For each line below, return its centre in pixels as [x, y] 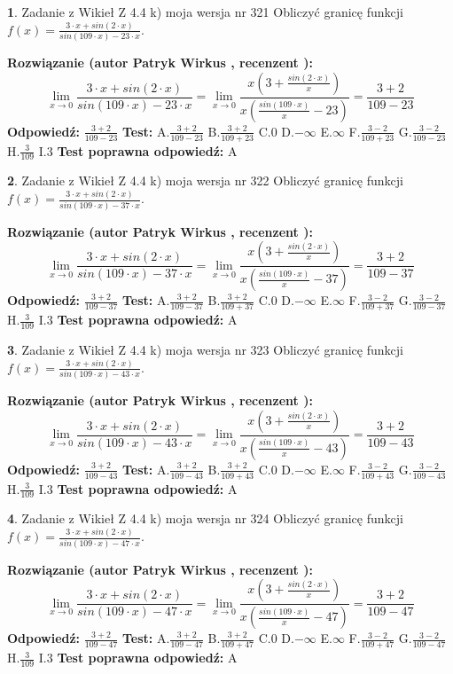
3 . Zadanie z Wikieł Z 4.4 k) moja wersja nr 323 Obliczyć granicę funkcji [205, 349]
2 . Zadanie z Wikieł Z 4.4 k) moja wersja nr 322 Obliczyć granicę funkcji [205, 180]
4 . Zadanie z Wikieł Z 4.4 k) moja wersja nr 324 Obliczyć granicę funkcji [205, 518]
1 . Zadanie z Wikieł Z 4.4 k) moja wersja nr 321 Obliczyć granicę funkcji [205, 12]
